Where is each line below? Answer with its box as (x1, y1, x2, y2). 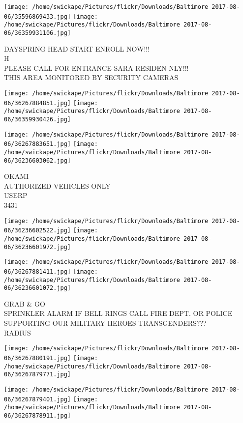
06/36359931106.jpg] (4, 29, 71, 36)
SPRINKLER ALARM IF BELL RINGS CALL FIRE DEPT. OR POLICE (4, 308, 233, 318)
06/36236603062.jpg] (4, 157, 71, 164)
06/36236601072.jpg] (4, 284, 71, 292)
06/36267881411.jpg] (4, 268, 71, 275)
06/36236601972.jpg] (4, 243, 71, 251)
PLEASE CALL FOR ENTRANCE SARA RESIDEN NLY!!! (4, 62, 189, 73)
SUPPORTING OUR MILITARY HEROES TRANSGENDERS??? (4, 318, 207, 328)
